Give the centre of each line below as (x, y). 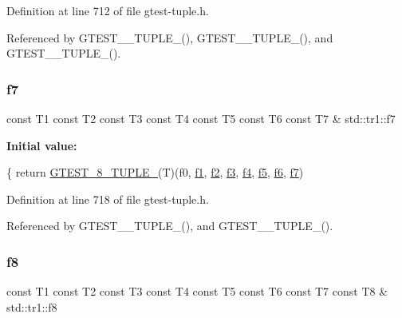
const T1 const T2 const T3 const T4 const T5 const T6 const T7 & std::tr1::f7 (201, 118)
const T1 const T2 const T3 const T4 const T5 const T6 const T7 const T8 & (197, 291)
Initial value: (42, 145)
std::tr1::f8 (32, 306)
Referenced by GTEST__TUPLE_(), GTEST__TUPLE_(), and (170, 37)
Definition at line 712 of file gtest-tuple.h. (108, 10)
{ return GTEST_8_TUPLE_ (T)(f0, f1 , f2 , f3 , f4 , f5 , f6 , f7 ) (155, 172)
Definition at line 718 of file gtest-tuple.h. (108, 199)
